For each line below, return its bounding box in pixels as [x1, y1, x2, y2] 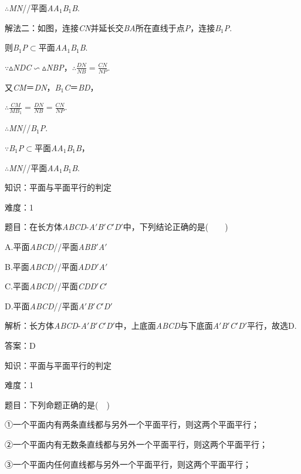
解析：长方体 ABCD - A [5, 319, 87, 332]
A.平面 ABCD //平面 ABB [5, 241, 96, 252]
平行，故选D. [247, 319, 297, 332]
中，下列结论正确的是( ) [123, 221, 228, 233]
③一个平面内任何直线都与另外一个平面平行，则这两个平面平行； [5, 458, 251, 470]
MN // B [9, 122, 37, 134]
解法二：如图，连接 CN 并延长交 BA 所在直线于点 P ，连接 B [5, 21, 221, 34]
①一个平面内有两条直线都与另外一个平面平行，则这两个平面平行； [5, 418, 259, 430]
